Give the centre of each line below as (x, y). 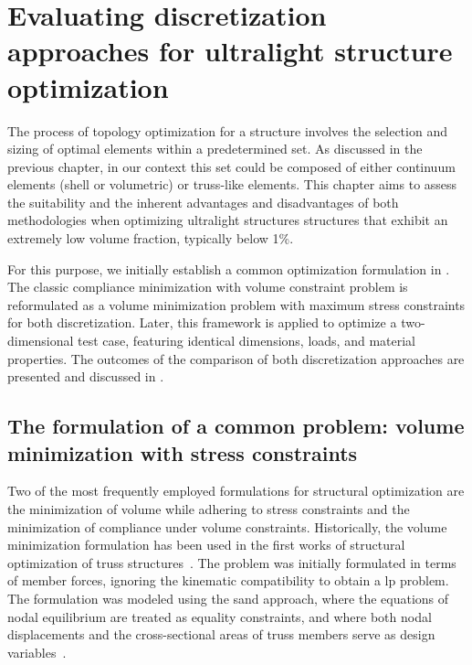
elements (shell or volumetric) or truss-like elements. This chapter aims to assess (232, 184)
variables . (37, 652)
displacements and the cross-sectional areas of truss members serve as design (221, 634)
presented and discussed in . (86, 376)
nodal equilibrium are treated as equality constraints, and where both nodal (220, 616)
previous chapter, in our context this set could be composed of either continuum (231, 166)
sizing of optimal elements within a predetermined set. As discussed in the (215, 149)
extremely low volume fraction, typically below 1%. (151, 238)
